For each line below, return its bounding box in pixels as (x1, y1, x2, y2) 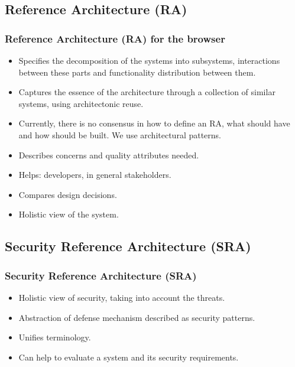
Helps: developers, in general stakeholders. (18, 168, 171, 181)
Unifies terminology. (18, 331, 91, 343)
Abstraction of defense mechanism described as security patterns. (18, 311, 255, 323)
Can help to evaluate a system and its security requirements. (18, 350, 239, 363)
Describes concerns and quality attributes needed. (18, 148, 199, 161)
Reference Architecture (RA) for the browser (5, 31, 225, 46)
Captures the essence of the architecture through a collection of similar (18, 86, 275, 98)
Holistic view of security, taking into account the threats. (18, 291, 225, 303)
